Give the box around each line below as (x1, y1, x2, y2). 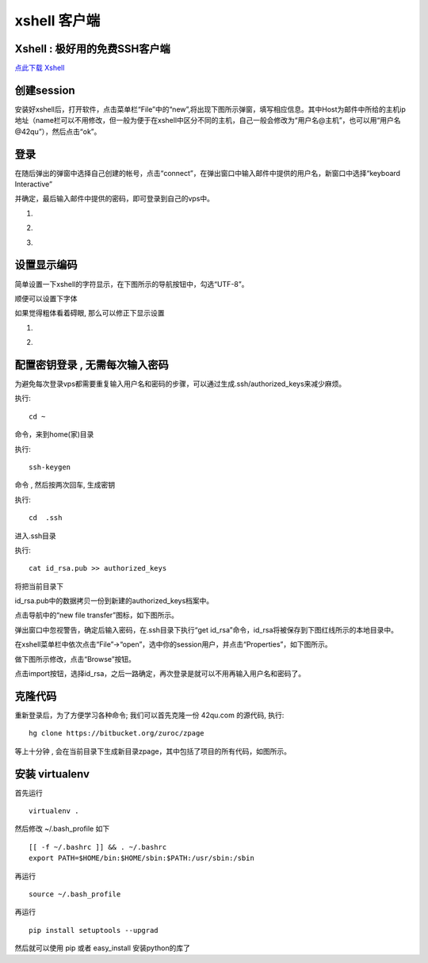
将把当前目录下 (14, 581, 63, 590)
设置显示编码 (14, 258, 78, 272)
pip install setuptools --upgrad (29, 926, 159, 934)
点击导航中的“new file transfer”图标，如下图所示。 (14, 610, 178, 620)
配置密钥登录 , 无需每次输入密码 (14, 357, 170, 372)
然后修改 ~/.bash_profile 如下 (14, 824, 110, 834)
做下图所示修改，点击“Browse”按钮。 (14, 654, 136, 663)
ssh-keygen (29, 462, 71, 472)
